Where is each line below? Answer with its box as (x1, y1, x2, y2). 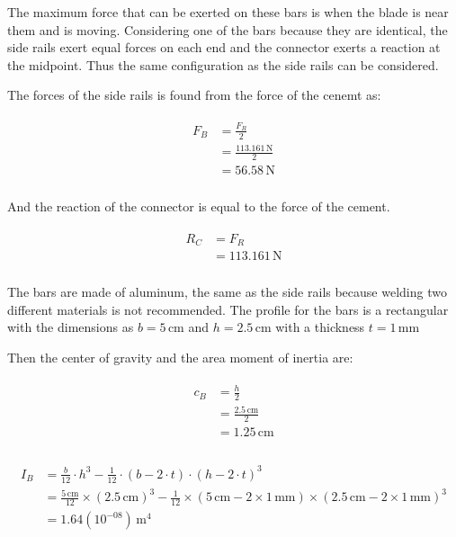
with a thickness (275, 318, 365, 336)
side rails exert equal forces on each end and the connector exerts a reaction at (7, 38, 441, 57)
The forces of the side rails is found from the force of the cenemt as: (7, 85, 381, 104)
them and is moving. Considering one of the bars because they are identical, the (7, 20, 448, 39)
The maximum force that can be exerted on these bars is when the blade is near (7, 3, 449, 21)
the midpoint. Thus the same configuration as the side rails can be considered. (7, 55, 439, 74)
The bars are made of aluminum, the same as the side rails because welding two (7, 282, 447, 301)
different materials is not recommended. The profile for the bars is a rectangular (7, 300, 449, 318)
